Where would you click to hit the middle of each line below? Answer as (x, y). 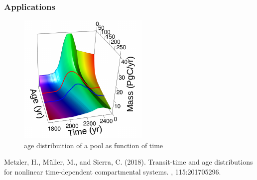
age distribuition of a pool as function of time (94, 145)
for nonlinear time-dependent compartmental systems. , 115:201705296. (113, 172)
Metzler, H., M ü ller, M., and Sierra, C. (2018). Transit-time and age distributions (128, 162)
